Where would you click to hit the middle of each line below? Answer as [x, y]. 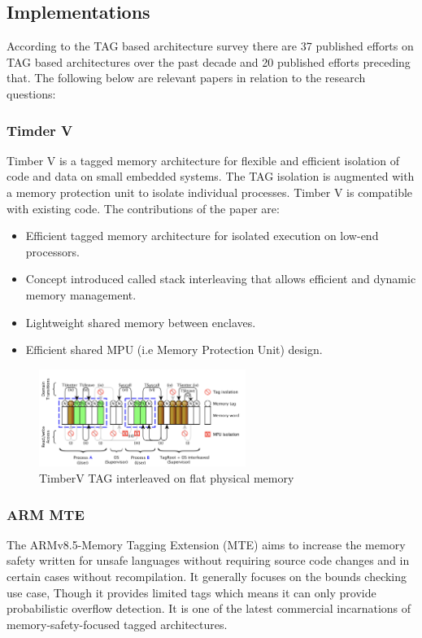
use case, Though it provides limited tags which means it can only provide [191, 592]
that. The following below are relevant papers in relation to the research [186, 78]
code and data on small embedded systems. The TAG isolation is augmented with [211, 176]
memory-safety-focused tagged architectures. [117, 624]
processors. [52, 251]
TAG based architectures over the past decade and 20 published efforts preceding [209, 61]
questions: [31, 93]
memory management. [81, 294]
